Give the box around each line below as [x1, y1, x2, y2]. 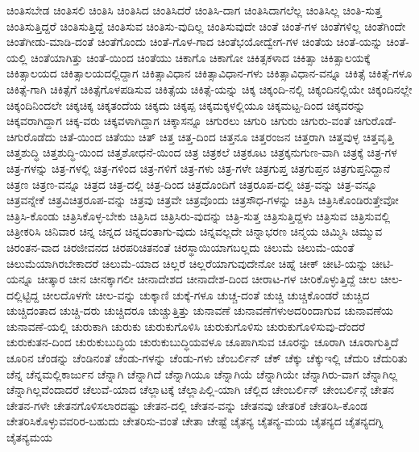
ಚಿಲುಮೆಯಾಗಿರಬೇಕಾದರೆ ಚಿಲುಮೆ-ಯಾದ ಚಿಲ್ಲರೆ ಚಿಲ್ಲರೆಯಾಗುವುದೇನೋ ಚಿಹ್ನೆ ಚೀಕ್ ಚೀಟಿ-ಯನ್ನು [6, 254, 368, 271]
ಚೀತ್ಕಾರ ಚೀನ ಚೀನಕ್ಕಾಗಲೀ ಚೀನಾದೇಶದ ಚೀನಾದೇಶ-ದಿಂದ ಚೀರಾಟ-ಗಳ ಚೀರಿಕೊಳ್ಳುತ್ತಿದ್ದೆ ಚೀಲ [37, 270, 377, 287]
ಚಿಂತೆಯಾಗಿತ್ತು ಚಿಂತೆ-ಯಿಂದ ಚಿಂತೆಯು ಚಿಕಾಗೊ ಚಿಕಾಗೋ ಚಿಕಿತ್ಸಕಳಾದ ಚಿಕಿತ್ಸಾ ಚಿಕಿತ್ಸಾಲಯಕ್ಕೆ [31, 48, 371, 65]
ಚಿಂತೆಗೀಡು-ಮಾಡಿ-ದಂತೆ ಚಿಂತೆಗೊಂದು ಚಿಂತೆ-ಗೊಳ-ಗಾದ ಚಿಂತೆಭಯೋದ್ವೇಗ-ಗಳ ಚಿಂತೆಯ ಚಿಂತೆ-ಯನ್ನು [6, 33, 383, 50]
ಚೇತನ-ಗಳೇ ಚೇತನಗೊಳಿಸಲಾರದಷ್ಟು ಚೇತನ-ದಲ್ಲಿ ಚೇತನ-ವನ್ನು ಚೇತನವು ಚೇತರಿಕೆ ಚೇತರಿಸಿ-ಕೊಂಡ [6, 396, 368, 413]
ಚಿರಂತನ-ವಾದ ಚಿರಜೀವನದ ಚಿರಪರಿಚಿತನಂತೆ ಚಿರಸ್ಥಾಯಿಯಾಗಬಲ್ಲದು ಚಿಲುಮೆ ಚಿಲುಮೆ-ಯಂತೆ [6, 238, 355, 255]
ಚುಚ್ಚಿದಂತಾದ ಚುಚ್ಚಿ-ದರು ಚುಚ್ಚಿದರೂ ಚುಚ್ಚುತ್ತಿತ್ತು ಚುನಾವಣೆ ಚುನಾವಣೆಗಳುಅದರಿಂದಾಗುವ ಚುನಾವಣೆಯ [6, 302, 393, 319]
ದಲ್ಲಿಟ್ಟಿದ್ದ [6, 286, 39, 303]
